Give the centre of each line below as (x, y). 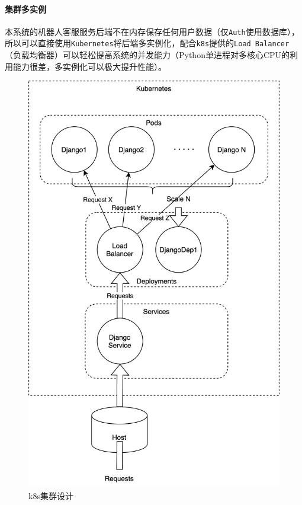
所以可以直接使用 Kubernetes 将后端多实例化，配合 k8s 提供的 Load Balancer (147, 43)
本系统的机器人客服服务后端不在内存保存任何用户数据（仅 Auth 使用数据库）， (152, 31)
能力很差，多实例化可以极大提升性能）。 (89, 66)
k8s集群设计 (51, 495)
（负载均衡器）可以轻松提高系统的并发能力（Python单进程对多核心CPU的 (147, 55)
